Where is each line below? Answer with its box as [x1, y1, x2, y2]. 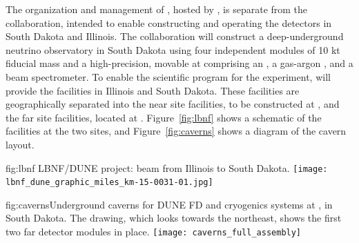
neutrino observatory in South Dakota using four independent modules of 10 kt [6, 42, 340, 57]
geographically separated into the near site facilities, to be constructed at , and [6, 97, 340, 111]
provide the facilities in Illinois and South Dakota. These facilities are [6, 83, 300, 97]
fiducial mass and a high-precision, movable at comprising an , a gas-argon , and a [6, 56, 353, 70]
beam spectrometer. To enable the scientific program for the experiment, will [6, 69, 331, 84]
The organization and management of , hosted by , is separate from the [6, 2, 308, 16]
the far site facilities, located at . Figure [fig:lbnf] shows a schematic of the [6, 110, 322, 124]
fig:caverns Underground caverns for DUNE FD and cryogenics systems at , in [6, 197, 333, 211]
